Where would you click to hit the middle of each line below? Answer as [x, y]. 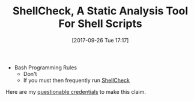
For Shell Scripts [100, 24]
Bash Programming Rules [46, 68]
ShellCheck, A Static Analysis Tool [100, 11]
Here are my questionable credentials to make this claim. [76, 91]
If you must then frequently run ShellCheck [77, 80]
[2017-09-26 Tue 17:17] [100, 40]
